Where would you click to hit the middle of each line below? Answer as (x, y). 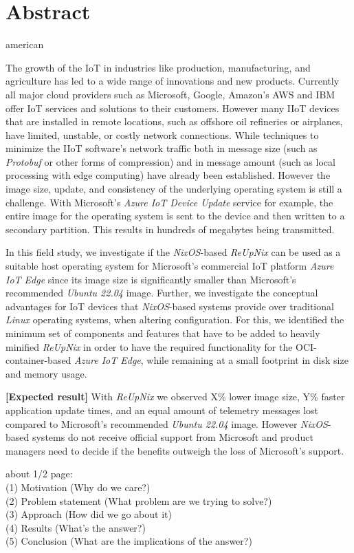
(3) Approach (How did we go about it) (89, 514)
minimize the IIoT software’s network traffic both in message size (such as (162, 148)
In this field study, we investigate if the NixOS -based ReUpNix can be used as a (173, 252)
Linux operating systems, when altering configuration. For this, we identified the (175, 319)
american (25, 44)
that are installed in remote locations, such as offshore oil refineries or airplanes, (174, 121)
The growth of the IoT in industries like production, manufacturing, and (158, 67)
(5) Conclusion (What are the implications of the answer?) (129, 541)
